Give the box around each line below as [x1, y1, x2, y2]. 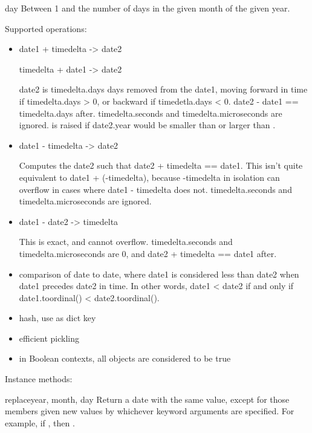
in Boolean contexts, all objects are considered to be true [19, 352, 231, 365]
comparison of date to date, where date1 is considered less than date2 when [19, 267, 299, 280]
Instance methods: [5, 373, 73, 385]
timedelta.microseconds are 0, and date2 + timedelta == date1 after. [19, 247, 277, 259]
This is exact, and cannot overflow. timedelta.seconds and [19, 235, 233, 248]
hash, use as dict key [19, 311, 96, 324]
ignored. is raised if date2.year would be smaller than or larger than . [19, 119, 276, 131]
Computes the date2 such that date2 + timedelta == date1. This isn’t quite [19, 159, 303, 172]
